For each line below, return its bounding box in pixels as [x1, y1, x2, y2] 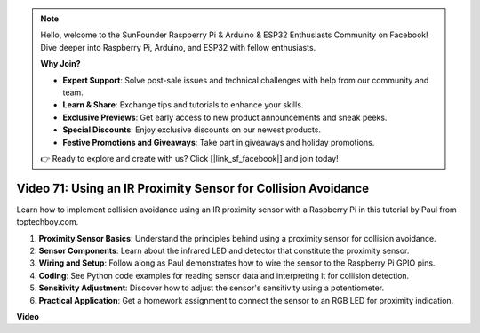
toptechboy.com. [16, 217, 79, 227]
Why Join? [40, 59, 81, 69]
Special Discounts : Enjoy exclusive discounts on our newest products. [62, 124, 322, 135]
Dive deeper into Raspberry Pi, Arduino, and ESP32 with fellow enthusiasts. [40, 42, 316, 52]
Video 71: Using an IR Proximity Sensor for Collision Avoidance [16, 180, 369, 195]
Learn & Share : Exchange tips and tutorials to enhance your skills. [62, 99, 304, 110]
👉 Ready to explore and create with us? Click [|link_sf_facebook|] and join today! [40, 153, 339, 163]
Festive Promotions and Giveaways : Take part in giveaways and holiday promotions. [62, 137, 375, 147]
